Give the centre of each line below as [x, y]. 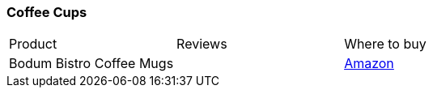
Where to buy [385, 44]
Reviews [202, 44]
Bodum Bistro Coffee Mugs [91, 64]
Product [33, 44]
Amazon [369, 64]
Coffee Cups [47, 12]
